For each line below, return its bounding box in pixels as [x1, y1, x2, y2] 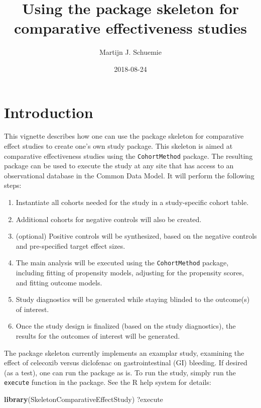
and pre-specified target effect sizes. [16, 240, 125, 251]
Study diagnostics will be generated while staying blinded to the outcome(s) [16, 294, 250, 304]
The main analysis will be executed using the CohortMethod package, [16, 257, 229, 268]
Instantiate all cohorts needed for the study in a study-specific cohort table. [16, 197, 249, 208]
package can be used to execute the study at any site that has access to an [4, 160, 234, 171]
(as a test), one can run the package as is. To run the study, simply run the [4, 367, 236, 377]
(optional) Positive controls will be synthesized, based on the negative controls [16, 231, 257, 241]
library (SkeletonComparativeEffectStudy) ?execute [4, 394, 163, 404]
